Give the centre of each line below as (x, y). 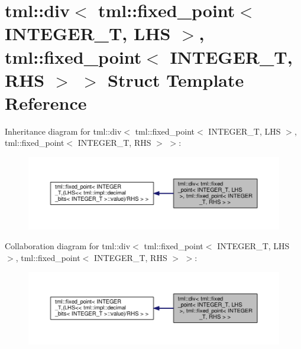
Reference (46, 102)
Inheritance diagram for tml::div (63, 131)
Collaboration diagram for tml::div (68, 246)
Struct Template (176, 79)
